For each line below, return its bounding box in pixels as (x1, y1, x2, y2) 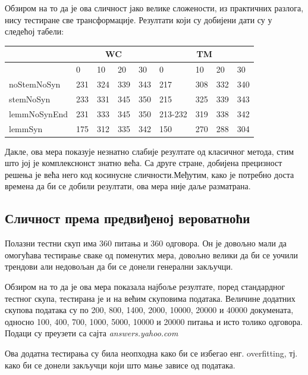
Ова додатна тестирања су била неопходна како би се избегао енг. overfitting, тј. (5, 346, 298, 359)
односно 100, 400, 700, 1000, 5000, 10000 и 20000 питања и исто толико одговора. (5, 315, 303, 327)
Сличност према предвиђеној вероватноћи (5, 209, 250, 227)
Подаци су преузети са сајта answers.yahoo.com (5, 327, 178, 339)
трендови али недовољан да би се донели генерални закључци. (5, 260, 233, 273)
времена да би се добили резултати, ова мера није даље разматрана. (5, 180, 251, 192)
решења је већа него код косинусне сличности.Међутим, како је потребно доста (5, 168, 294, 180)
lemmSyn (9, 122, 43, 135)
